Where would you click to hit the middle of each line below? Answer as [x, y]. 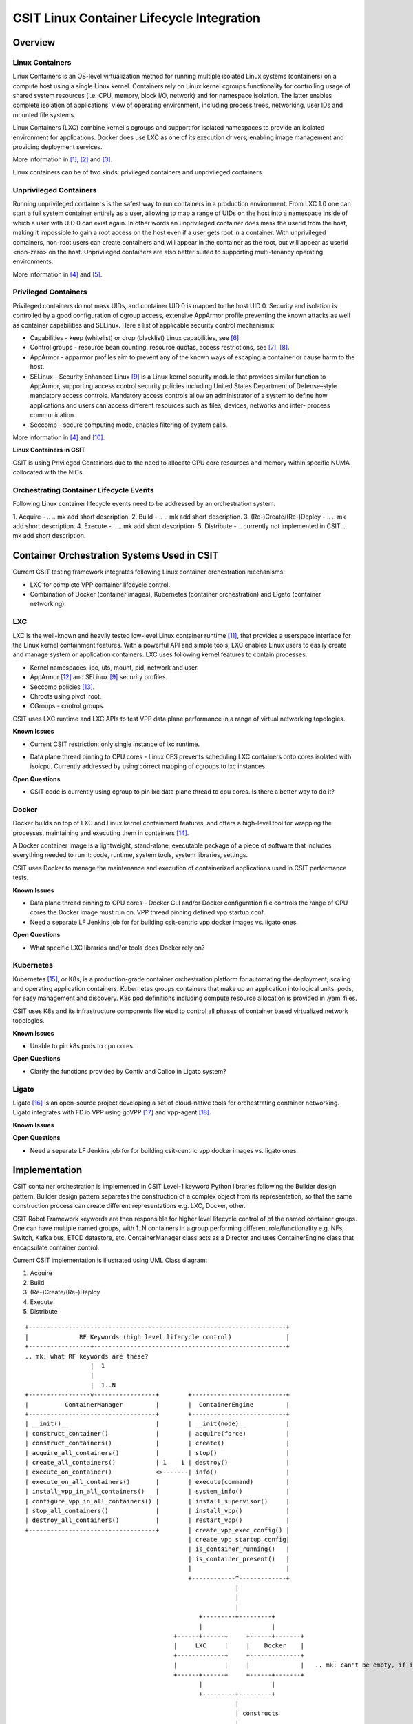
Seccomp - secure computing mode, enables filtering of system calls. [129, 425]
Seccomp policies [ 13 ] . [62, 687]
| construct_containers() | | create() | [158, 1443]
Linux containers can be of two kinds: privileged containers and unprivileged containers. [138, 172]
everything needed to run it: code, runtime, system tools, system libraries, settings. [130, 855]
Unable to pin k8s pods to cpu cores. [82, 1046]
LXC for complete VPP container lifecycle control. [100, 584]
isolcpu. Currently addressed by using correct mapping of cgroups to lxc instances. [148, 766]
